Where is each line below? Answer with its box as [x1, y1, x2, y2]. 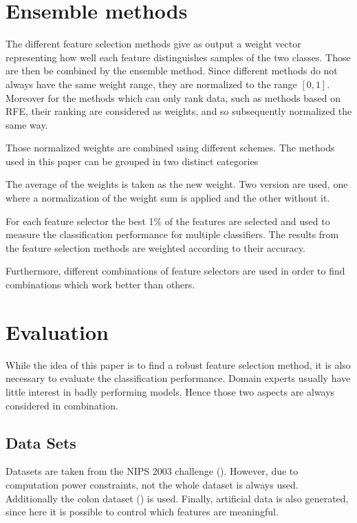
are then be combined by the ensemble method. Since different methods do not [6, 63, 338, 78]
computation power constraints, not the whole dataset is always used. [6, 477, 299, 491]
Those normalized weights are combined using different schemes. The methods [6, 140, 335, 155]
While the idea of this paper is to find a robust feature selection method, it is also [6, 357, 351, 372]
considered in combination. [6, 398, 118, 412]
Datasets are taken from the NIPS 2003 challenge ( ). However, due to [6, 464, 299, 478]
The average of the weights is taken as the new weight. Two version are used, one [6, 177, 348, 191]
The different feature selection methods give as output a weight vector [6, 36, 301, 51]
